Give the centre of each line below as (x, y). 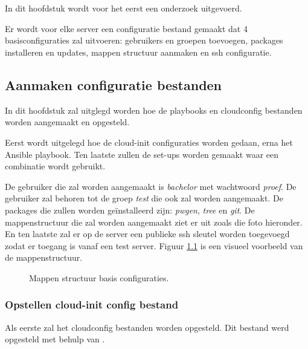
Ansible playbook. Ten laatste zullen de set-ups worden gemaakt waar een (142, 154)
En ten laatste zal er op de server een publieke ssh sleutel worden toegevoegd (147, 234)
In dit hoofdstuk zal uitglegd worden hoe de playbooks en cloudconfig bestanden (154, 110)
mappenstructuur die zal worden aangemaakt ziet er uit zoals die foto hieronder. (154, 222)
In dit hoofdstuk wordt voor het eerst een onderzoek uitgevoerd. (124, 8)
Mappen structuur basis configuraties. (99, 277)
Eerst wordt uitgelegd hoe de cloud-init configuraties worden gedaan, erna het (149, 142)
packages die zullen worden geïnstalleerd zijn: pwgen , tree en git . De (130, 210)
